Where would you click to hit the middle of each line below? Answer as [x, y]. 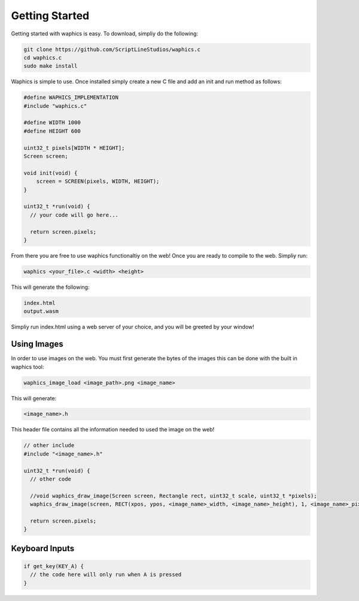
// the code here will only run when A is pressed [106, 575]
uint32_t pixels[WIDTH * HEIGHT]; [74, 148]
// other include [49, 446]
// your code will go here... [74, 215]
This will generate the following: [50, 287]
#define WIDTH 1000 [52, 123]
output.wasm [41, 311]
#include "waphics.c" [55, 106]
